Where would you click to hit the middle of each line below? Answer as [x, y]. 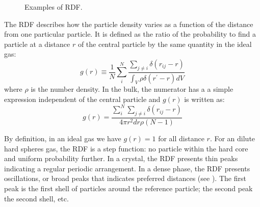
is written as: [204, 99]
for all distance [181, 138]
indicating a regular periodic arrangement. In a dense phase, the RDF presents [127, 168]
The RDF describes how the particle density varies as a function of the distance [129, 24]
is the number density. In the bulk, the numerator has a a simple [132, 89]
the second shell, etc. [36, 198]
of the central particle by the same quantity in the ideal [165, 44]
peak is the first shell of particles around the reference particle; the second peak [128, 188]
